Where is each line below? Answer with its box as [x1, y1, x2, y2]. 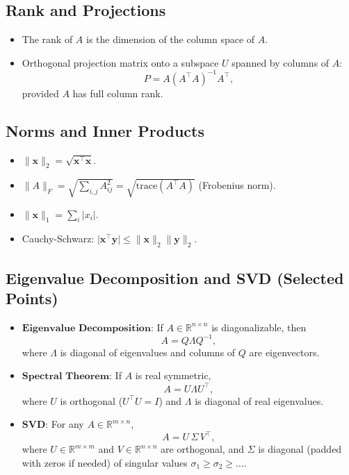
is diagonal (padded [258, 442, 342, 456]
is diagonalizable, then [211, 319, 307, 334]
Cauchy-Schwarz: [22, 231, 95, 246]
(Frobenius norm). [198, 178, 276, 192]
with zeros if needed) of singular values [22, 455, 188, 469]
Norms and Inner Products [6, 119, 204, 141]
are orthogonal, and [161, 442, 244, 456]
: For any [45, 417, 84, 431]
